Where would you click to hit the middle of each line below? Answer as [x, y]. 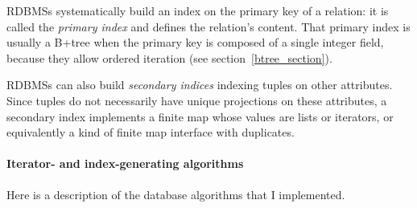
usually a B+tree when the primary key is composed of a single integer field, [195, 42]
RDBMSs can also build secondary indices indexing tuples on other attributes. [200, 85]
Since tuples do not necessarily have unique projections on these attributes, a [197, 100]
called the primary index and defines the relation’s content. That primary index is [208, 26]
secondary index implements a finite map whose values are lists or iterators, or [200, 116]
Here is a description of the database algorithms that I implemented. [176, 194]
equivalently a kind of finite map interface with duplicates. [151, 132]
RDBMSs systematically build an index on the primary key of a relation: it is [198, 10]
